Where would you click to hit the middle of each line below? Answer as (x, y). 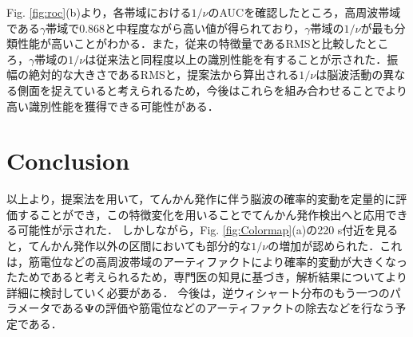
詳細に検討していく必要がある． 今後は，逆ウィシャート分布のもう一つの (198, 292)
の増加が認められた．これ (335, 246)
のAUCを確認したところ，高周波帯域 (304, 12)
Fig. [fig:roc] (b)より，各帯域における (99, 12)
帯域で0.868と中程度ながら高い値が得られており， (175, 27)
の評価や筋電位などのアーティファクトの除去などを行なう (244, 308)
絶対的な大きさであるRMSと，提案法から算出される (164, 74)
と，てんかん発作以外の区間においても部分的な (129, 246)
